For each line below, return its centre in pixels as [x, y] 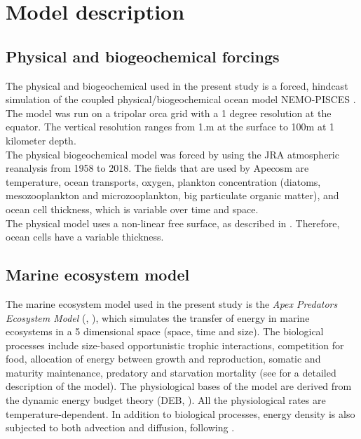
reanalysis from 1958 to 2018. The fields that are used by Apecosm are [157, 168]
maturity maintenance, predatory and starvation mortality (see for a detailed [171, 372]
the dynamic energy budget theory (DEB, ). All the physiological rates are [166, 400]
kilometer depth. [41, 140]
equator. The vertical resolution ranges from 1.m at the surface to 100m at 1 [170, 127]
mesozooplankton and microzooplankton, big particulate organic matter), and [172, 195]
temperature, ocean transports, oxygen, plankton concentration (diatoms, [163, 181]
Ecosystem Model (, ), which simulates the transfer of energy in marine [158, 317]
